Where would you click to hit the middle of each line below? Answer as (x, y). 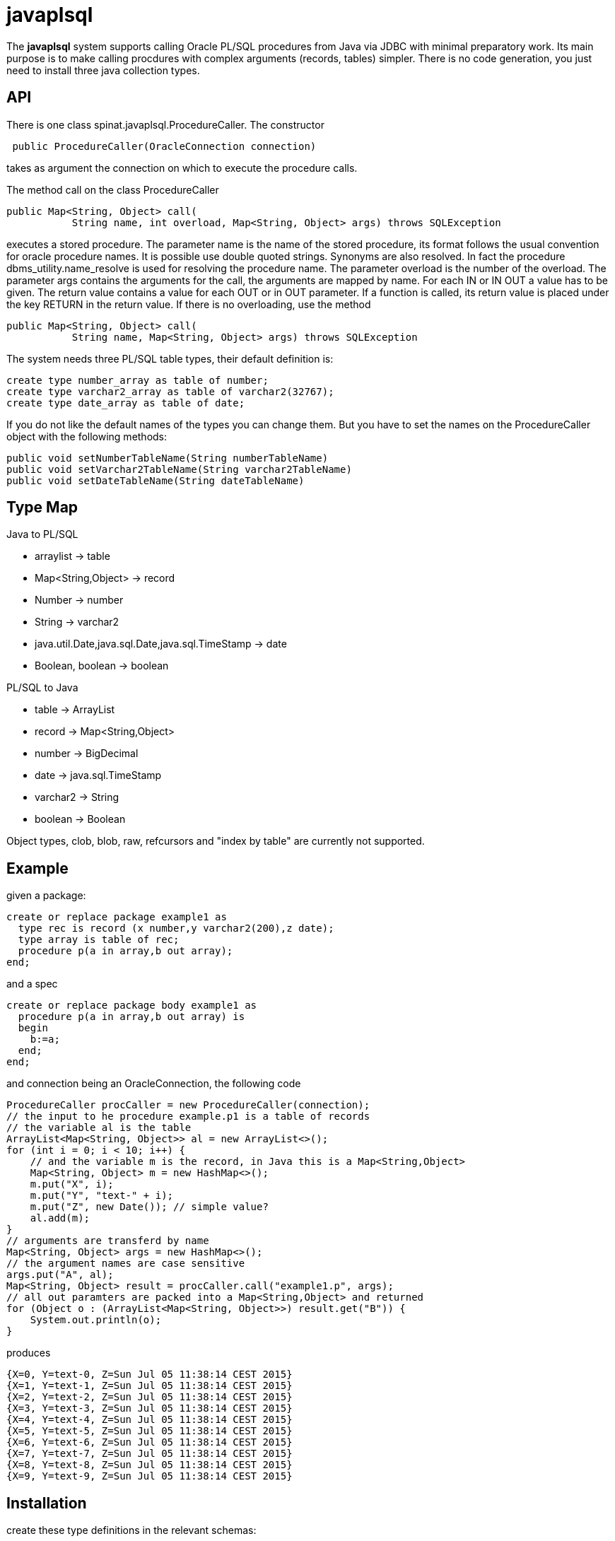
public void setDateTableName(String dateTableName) (156, 480)
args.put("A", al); (60, 1275)
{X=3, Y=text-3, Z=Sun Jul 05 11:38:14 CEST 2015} (150, 1408)
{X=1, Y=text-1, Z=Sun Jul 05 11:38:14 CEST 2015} (150, 1386)
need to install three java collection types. (103, 70)
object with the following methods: (87, 436)
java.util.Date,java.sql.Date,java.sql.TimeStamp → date (161, 644)
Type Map (42, 508)
